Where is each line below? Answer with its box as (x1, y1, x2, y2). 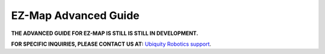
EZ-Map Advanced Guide (11, 9, 140, 22)
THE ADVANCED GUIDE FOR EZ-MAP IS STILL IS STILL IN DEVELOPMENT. (11, 30, 199, 37)
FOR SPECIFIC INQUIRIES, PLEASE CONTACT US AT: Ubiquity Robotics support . (11, 40, 212, 47)
